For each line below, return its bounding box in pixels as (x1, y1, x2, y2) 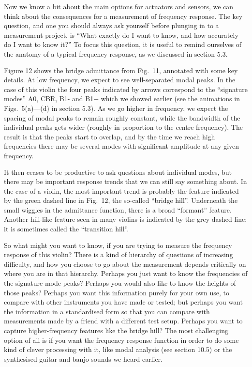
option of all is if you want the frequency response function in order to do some (4, 335, 239, 345)
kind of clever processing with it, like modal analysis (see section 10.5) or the (4, 344, 232, 354)
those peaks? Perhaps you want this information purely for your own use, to (4, 287, 229, 297)
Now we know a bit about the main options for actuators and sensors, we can (4, 1, 234, 11)
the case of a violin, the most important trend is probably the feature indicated (4, 185, 239, 196)
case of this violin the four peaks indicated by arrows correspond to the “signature (4, 84, 248, 94)
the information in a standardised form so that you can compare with (4, 306, 210, 316)
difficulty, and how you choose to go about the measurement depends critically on (4, 259, 246, 269)
